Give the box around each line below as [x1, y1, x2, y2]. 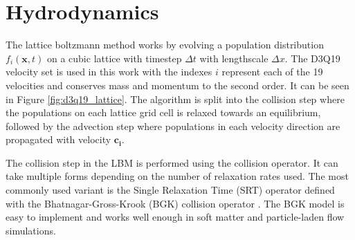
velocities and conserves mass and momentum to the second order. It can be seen [6, 77, 349, 92]
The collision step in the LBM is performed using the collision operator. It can [6, 155, 338, 169]
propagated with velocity [6, 132, 111, 147]
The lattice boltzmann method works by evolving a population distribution [6, 37, 324, 52]
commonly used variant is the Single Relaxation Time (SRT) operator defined [6, 183, 335, 197]
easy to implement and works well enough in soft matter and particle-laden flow [6, 210, 345, 224]
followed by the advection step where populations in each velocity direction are [6, 118, 340, 133]
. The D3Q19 [284, 50, 340, 65]
